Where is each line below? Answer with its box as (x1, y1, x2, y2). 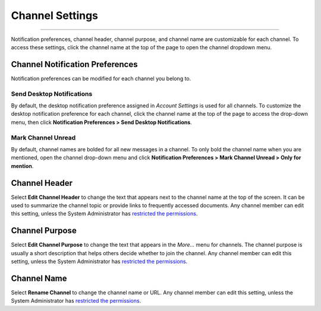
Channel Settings (11, 9, 98, 22)
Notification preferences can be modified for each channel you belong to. (11, 75, 191, 82)
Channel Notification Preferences (11, 59, 138, 69)
